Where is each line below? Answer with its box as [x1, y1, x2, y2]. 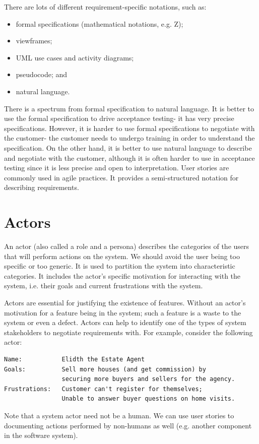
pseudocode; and [16, 69, 68, 80]
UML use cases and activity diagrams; [16, 52, 134, 62]
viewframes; [16, 35, 52, 46]
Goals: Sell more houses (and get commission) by [4, 365, 206, 373]
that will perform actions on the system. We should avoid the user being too [4, 250, 240, 261]
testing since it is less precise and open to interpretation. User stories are [4, 162, 229, 173]
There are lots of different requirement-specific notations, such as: [4, 2, 207, 12]
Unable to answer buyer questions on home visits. [61, 395, 235, 403]
